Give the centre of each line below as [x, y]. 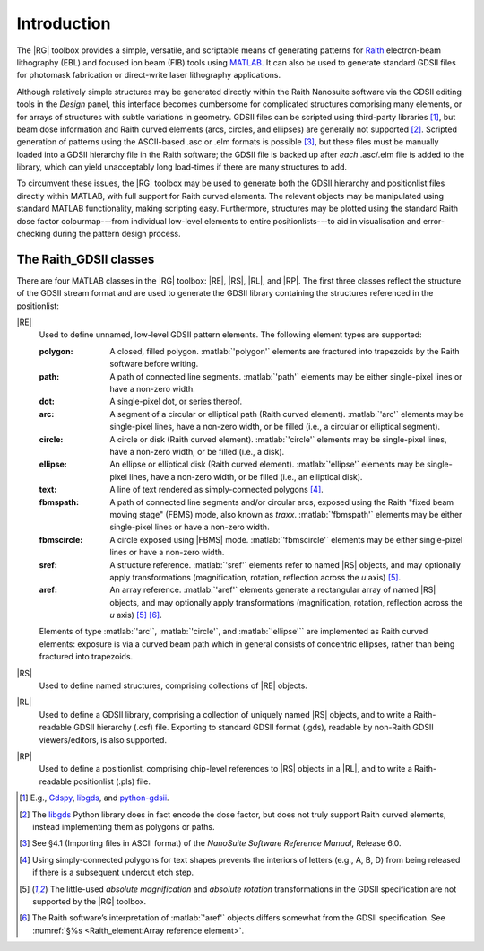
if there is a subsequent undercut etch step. [113, 872]
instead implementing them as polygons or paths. [124, 826]
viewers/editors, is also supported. [103, 739]
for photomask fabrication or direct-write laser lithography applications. [149, 75]
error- [434, 221]
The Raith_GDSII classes [86, 259]
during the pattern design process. [117, 234]
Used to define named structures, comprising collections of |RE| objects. [173, 685]
